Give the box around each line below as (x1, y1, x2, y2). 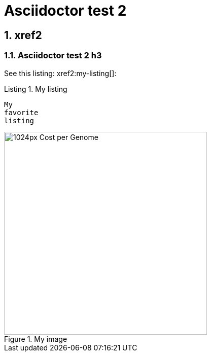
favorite (4, 108, 39, 117)
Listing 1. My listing (4, 84, 67, 93)
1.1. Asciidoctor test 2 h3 (4, 50, 102, 61)
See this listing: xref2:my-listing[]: (4, 68, 117, 78)
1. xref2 (4, 28, 42, 42)
